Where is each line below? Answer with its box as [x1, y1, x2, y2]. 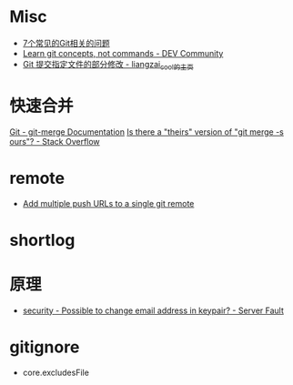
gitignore [9, 337, 80, 357]
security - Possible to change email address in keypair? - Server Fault [22, 305, 285, 316]
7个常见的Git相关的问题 [22, 37, 111, 48]
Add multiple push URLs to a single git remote [22, 198, 195, 208]
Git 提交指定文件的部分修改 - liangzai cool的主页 [22, 58, 194, 72]
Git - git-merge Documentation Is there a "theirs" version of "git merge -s [9, 126, 284, 137]
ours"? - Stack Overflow [9, 136, 100, 147]
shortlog [9, 229, 76, 250]
